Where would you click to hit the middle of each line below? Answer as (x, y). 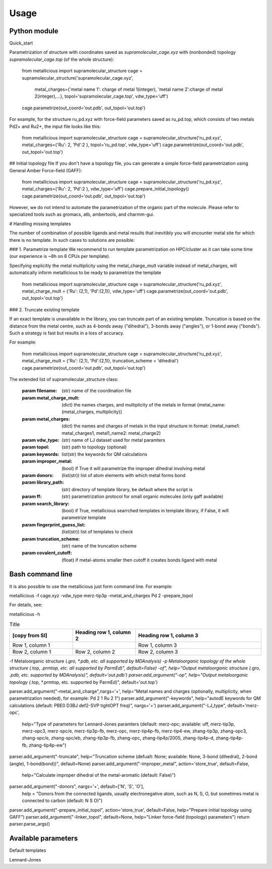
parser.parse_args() (30, 824)
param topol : (36, 447)
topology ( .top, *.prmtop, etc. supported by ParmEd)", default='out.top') (84, 682)
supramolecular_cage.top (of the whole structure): (62, 59)
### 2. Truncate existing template (44, 309)
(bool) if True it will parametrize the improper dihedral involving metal (133, 468)
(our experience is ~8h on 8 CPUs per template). (60, 256)
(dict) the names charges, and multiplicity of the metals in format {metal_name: (144, 405)
